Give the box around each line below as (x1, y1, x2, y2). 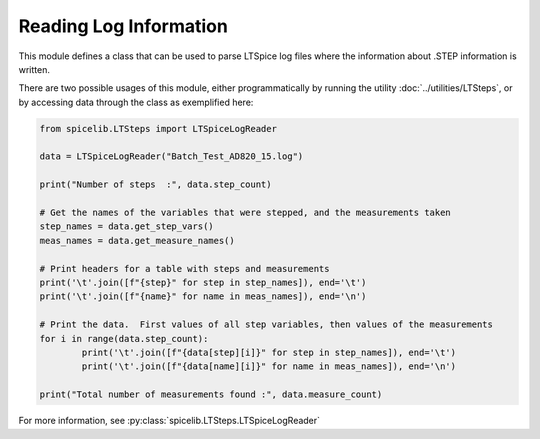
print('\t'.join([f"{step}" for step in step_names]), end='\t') (39, 277, 367, 288)
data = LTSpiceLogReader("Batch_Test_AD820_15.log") (39, 151, 304, 162)
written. (18, 63, 50, 75)
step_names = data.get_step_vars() (39, 221, 214, 232)
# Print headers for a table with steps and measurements (39, 263, 330, 274)
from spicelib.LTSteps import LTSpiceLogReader (39, 123, 277, 134)
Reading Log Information (18, 15, 229, 37)
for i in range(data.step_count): (39, 333, 209, 344)
